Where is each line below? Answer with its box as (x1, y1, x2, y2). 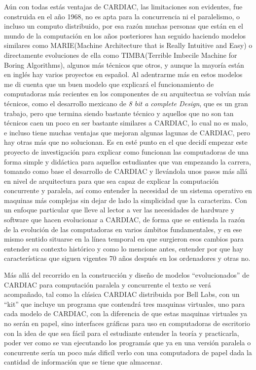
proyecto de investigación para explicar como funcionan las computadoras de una (4, 146, 249, 157)
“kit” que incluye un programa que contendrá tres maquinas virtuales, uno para (4, 298, 245, 309)
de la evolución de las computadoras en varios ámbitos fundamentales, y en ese (4, 224, 242, 234)
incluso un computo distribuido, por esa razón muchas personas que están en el (4, 21, 243, 31)
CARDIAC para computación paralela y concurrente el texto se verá (4, 279, 211, 289)
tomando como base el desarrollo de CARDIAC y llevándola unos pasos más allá (4, 166, 248, 176)
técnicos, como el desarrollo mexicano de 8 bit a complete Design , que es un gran (4, 98, 248, 108)
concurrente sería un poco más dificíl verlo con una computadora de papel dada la (4, 347, 252, 357)
